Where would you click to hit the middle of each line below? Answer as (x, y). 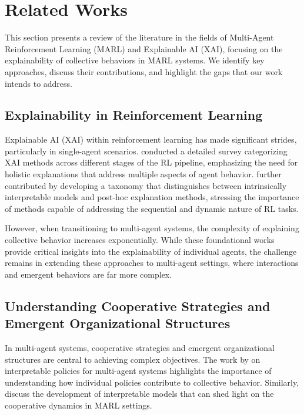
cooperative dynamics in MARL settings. (78, 405)
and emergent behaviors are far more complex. (88, 274)
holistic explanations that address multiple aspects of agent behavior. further (143, 174)
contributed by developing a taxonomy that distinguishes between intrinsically (146, 185)
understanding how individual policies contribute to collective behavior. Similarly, (152, 382)
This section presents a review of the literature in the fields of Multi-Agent (139, 37)
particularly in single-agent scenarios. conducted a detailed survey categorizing (146, 151)
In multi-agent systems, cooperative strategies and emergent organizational (140, 348)
